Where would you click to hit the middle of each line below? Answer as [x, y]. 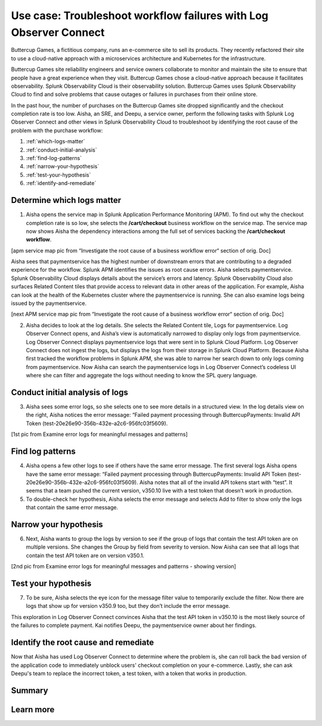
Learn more [33, 710]
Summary [30, 690]
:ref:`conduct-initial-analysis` [61, 150]
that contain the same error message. [72, 507]
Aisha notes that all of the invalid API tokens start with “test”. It [216, 482]
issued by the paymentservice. [49, 303]
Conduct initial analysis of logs [69, 392]
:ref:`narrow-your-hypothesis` [63, 167]
